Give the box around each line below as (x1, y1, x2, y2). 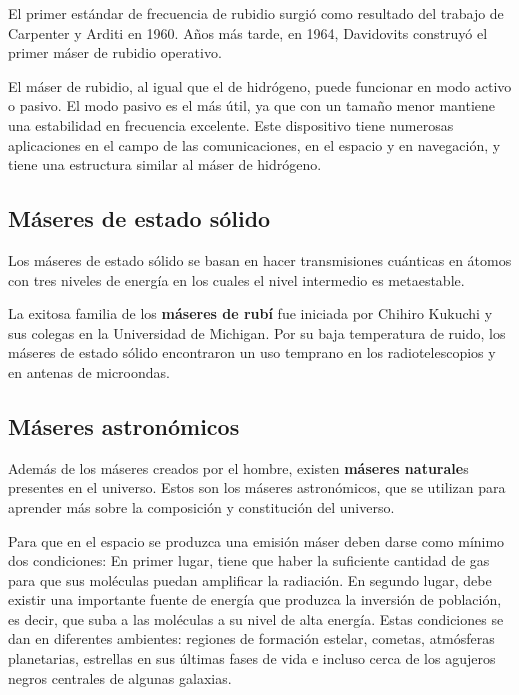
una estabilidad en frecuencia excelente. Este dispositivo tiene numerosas (8, 114, 454, 135)
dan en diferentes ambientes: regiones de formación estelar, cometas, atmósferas (8, 628, 495, 649)
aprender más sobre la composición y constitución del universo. (8, 496, 395, 517)
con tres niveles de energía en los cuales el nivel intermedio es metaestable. (8, 269, 465, 290)
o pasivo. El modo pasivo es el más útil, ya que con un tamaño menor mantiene (8, 95, 496, 116)
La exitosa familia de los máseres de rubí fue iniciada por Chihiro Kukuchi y (8, 303, 493, 324)
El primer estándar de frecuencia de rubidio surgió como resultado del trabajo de (8, 3, 504, 23)
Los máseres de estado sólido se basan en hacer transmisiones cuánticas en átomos (8, 249, 512, 270)
